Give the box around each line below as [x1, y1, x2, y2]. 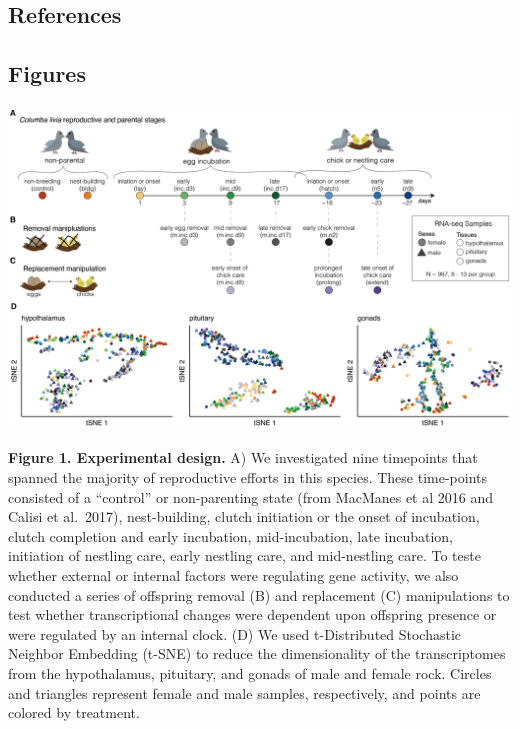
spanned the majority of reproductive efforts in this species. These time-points [8, 467, 488, 488]
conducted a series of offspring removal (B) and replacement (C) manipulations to [8, 584, 510, 605]
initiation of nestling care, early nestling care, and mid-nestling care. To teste [8, 545, 481, 566]
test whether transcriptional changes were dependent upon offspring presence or [8, 604, 497, 625]
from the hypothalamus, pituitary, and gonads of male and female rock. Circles [8, 662, 492, 683]
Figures [8, 58, 86, 89]
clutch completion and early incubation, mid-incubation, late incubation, [8, 525, 454, 546]
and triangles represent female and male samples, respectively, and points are [8, 682, 481, 703]
